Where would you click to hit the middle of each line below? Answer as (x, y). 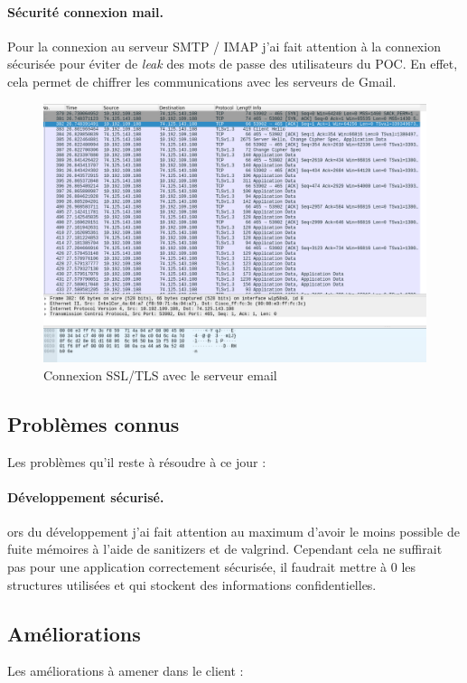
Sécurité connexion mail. (85, 11)
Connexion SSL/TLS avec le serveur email (160, 374)
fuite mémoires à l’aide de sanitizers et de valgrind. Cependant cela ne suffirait (225, 549)
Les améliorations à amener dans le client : (126, 671)
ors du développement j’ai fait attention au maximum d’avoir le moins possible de (233, 531)
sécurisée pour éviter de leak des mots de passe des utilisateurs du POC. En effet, (233, 64)
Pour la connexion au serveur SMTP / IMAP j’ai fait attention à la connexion (224, 46)
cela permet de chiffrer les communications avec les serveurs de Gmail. (202, 81)
